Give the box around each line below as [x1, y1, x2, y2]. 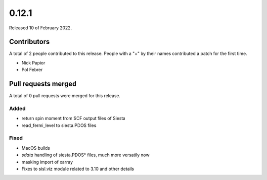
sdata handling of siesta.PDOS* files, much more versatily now [21, 152, 150, 158]
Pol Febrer [21, 67, 43, 73]
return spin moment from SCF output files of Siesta [21, 116, 126, 121]
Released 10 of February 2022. [9, 25, 72, 31]
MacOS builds [21, 145, 50, 151]
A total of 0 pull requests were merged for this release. [9, 93, 121, 99]
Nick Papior [21, 60, 45, 65]
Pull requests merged [9, 80, 77, 88]
